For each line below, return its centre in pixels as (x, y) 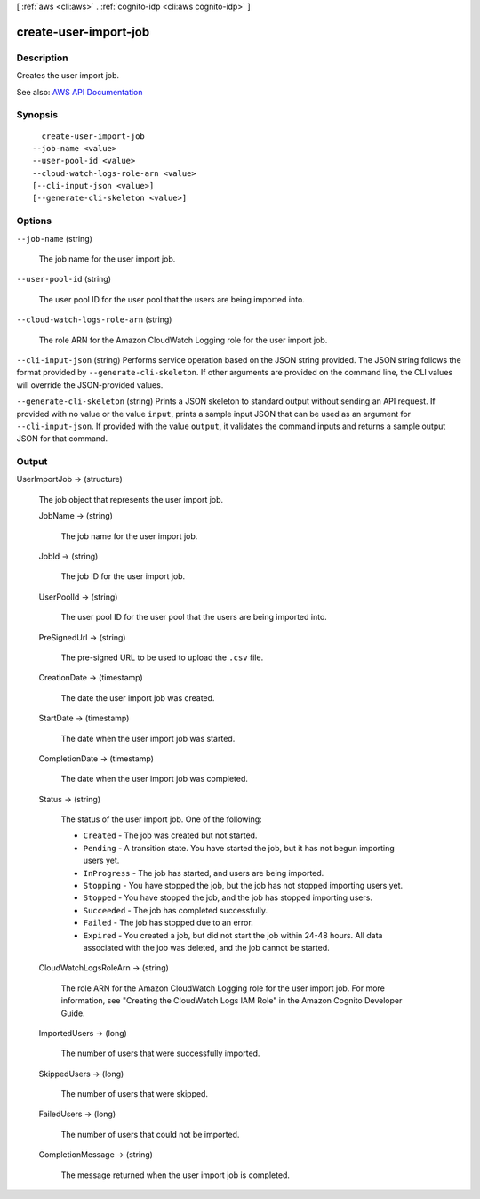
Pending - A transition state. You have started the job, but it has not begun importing (239, 848)
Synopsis (37, 115)
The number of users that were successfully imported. (160, 1053)
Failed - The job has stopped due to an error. (168, 923)
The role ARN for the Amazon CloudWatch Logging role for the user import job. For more (223, 988)
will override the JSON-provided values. (90, 385)
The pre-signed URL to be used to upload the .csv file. (162, 657)
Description (42, 58)
